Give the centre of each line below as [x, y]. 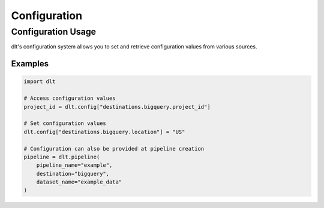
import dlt [40, 82]
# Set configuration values [65, 123]
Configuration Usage [53, 32]
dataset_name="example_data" [79, 182]
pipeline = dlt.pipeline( [62, 157]
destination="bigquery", [73, 174]
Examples [30, 64]
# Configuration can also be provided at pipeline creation [114, 149]
